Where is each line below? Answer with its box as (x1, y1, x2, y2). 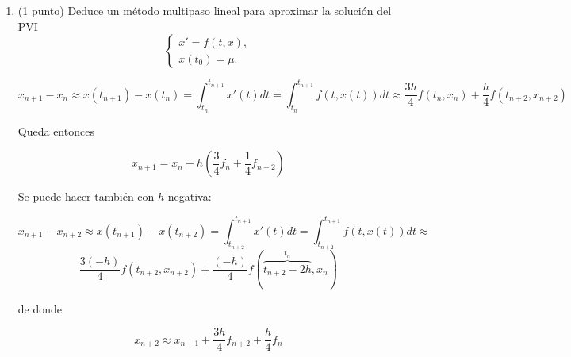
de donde (17, 300, 63, 317)
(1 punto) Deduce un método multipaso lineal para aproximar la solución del (17, 2, 392, 18)
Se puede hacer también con (17, 188, 155, 205)
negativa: (167, 188, 212, 205)
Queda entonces (17, 122, 94, 139)
